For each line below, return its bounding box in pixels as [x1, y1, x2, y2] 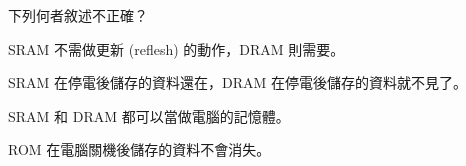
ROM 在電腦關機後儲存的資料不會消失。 [8, 139, 271, 160]
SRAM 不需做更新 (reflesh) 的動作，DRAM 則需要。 [8, 38, 345, 59]
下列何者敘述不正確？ [8, 5, 148, 25]
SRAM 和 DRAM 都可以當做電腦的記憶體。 [8, 105, 290, 126]
